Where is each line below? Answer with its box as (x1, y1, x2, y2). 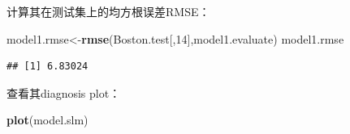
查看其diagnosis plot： (6, 84, 121, 101)
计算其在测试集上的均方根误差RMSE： (6, 3, 210, 19)
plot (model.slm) (6, 111, 89, 128)
